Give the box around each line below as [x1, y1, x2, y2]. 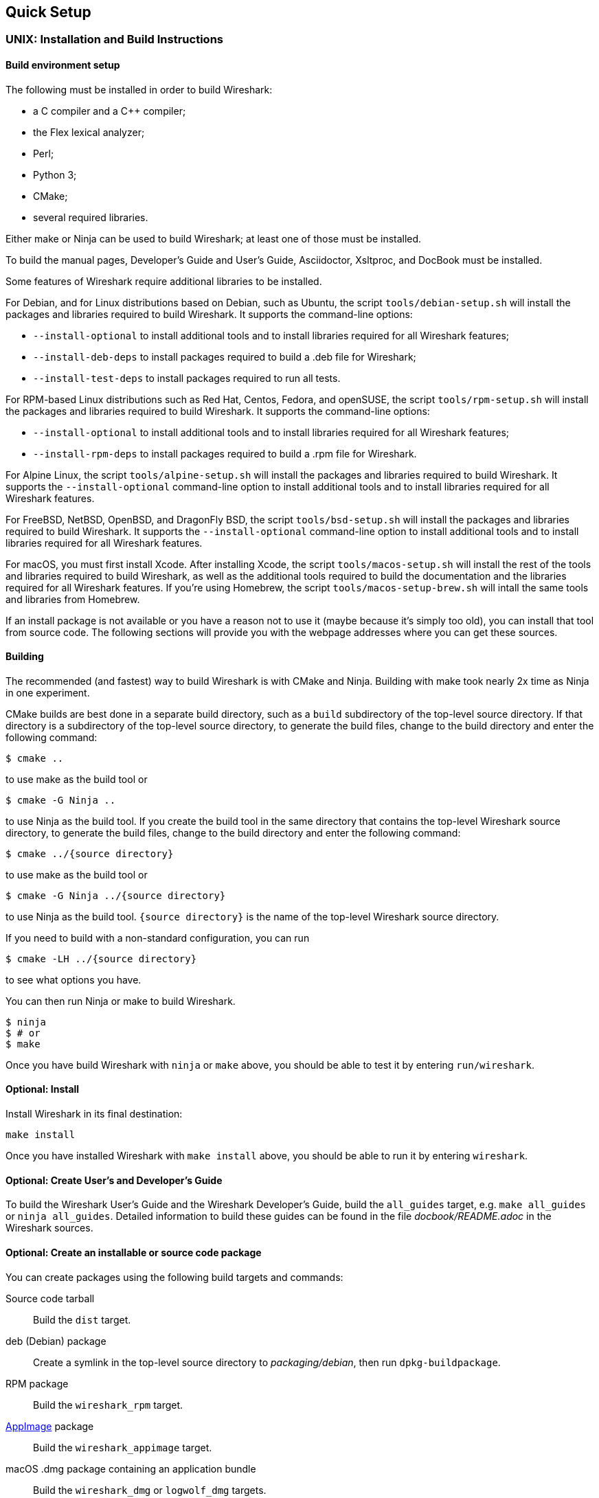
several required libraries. [33, 211, 148, 223]
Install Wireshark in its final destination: [5, 1108, 183, 1120]
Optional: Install [5, 1083, 80, 1096]
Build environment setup [5, 59, 120, 71]
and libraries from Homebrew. [5, 593, 140, 605]
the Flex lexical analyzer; [33, 126, 145, 138]
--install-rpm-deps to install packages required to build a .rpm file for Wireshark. [33, 447, 417, 459]
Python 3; [33, 168, 77, 181]
